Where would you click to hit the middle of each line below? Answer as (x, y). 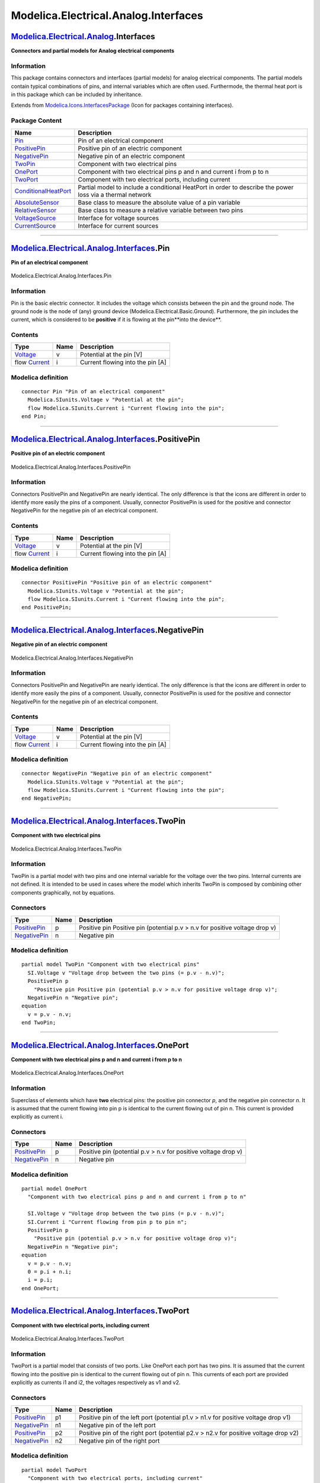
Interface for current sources (118, 225)
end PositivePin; (47, 607)
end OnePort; (40, 1288)
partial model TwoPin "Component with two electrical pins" (111, 965)
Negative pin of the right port (119, 1441)
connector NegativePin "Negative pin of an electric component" (117, 774)
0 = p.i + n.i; (49, 1272)
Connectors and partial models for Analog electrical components (93, 51)
